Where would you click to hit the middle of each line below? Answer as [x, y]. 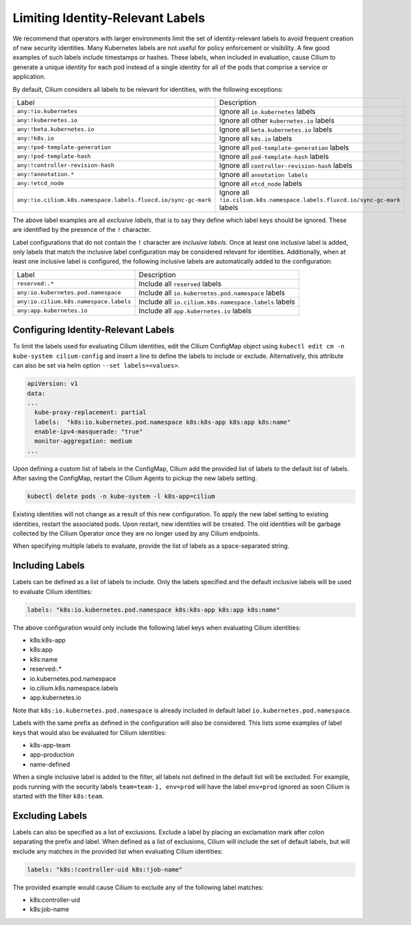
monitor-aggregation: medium [84, 441]
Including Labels [49, 566]
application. [29, 77]
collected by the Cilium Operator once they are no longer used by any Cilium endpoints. [136, 533]
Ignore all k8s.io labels [256, 139]
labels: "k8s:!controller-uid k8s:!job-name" [105, 869]
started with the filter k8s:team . [58, 796]
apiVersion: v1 [52, 384]
